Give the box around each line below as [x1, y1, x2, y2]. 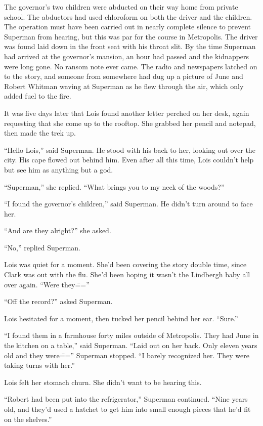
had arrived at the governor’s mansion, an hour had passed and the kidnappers [4, 51, 249, 61]
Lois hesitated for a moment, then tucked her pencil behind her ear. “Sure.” [4, 313, 238, 323]
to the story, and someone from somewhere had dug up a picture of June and [4, 71, 243, 81]
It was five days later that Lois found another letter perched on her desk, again [4, 107, 249, 118]
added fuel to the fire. [4, 91, 71, 101]
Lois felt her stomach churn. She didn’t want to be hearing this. [4, 376, 202, 387]
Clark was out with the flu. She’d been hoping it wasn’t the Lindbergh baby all [4, 269, 250, 280]
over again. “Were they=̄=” [4, 279, 90, 289]
